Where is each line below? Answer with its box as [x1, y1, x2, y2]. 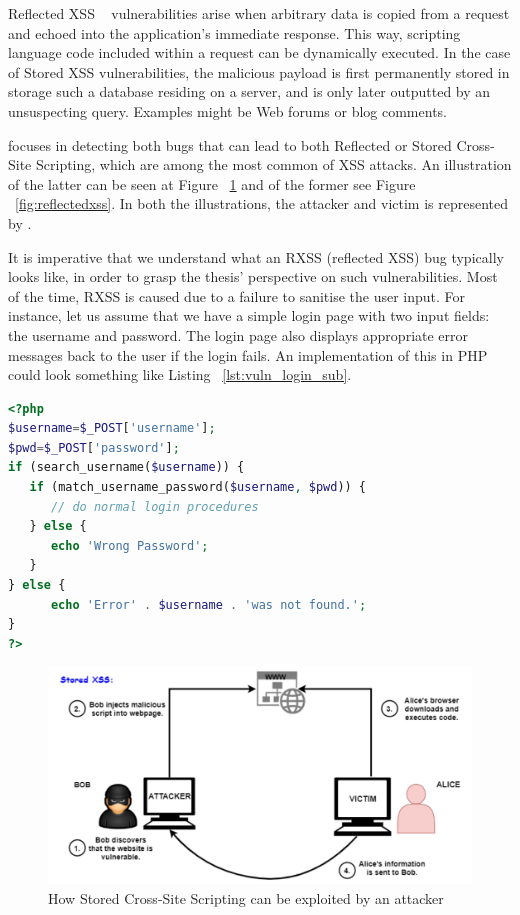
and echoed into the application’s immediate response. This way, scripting [8, 22, 461, 43]
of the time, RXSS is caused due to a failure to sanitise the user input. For [8, 285, 466, 306]
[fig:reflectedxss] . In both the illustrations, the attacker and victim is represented [15, 193, 508, 214]
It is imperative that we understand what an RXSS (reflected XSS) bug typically [8, 246, 504, 267]
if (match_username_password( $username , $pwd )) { [29, 480, 367, 495]
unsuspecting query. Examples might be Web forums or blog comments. [8, 100, 447, 121]
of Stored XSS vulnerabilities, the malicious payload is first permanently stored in [8, 61, 510, 82]
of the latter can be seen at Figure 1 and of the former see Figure [8, 173, 416, 194]
